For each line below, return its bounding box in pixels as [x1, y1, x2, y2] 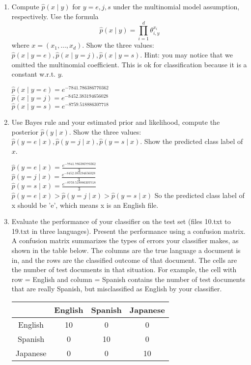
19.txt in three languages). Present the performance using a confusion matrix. [11, 225, 246, 236]
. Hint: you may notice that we [140, 49, 233, 59]
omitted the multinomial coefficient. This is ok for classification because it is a [11, 59, 247, 69]
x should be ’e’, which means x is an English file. [11, 199, 159, 210]
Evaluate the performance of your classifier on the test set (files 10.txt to [11, 216, 231, 226]
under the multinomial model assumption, [113, 1, 240, 11]
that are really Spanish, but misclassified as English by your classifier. [11, 283, 222, 294]
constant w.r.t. [11, 69, 56, 79]
